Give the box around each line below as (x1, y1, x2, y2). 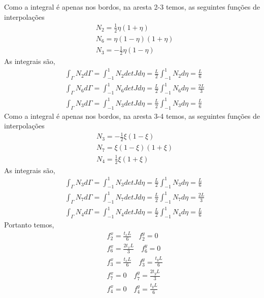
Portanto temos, (4, 219, 54, 230)
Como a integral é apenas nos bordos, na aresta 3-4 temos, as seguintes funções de (4, 110, 260, 121)
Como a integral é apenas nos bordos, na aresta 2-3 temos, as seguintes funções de (4, 2, 260, 12)
